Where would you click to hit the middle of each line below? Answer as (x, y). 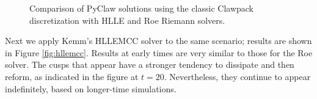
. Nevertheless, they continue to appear (237, 76)
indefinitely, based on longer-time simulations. (91, 88)
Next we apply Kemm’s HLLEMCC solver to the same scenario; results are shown (158, 41)
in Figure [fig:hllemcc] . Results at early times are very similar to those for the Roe (159, 52)
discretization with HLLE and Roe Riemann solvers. (127, 20)
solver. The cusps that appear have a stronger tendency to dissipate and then (150, 64)
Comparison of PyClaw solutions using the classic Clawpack (142, 8)
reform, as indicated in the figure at (72, 76)
